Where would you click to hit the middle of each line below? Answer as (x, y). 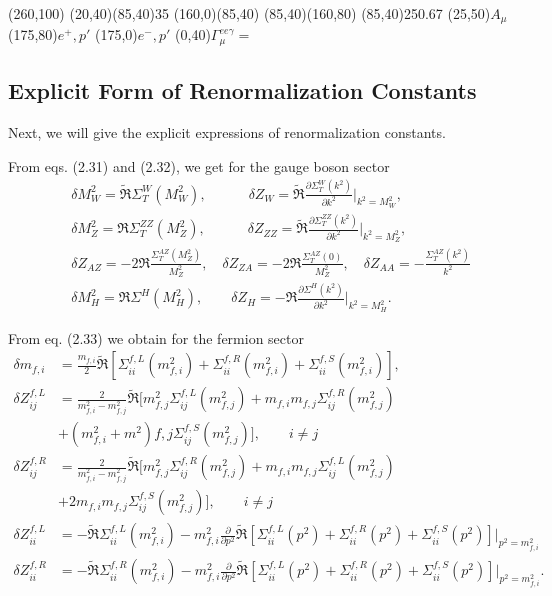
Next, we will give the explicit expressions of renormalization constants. (227, 132)
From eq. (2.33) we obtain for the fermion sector (156, 337)
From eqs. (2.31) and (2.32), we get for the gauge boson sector (199, 165)
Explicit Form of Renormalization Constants (242, 90)
